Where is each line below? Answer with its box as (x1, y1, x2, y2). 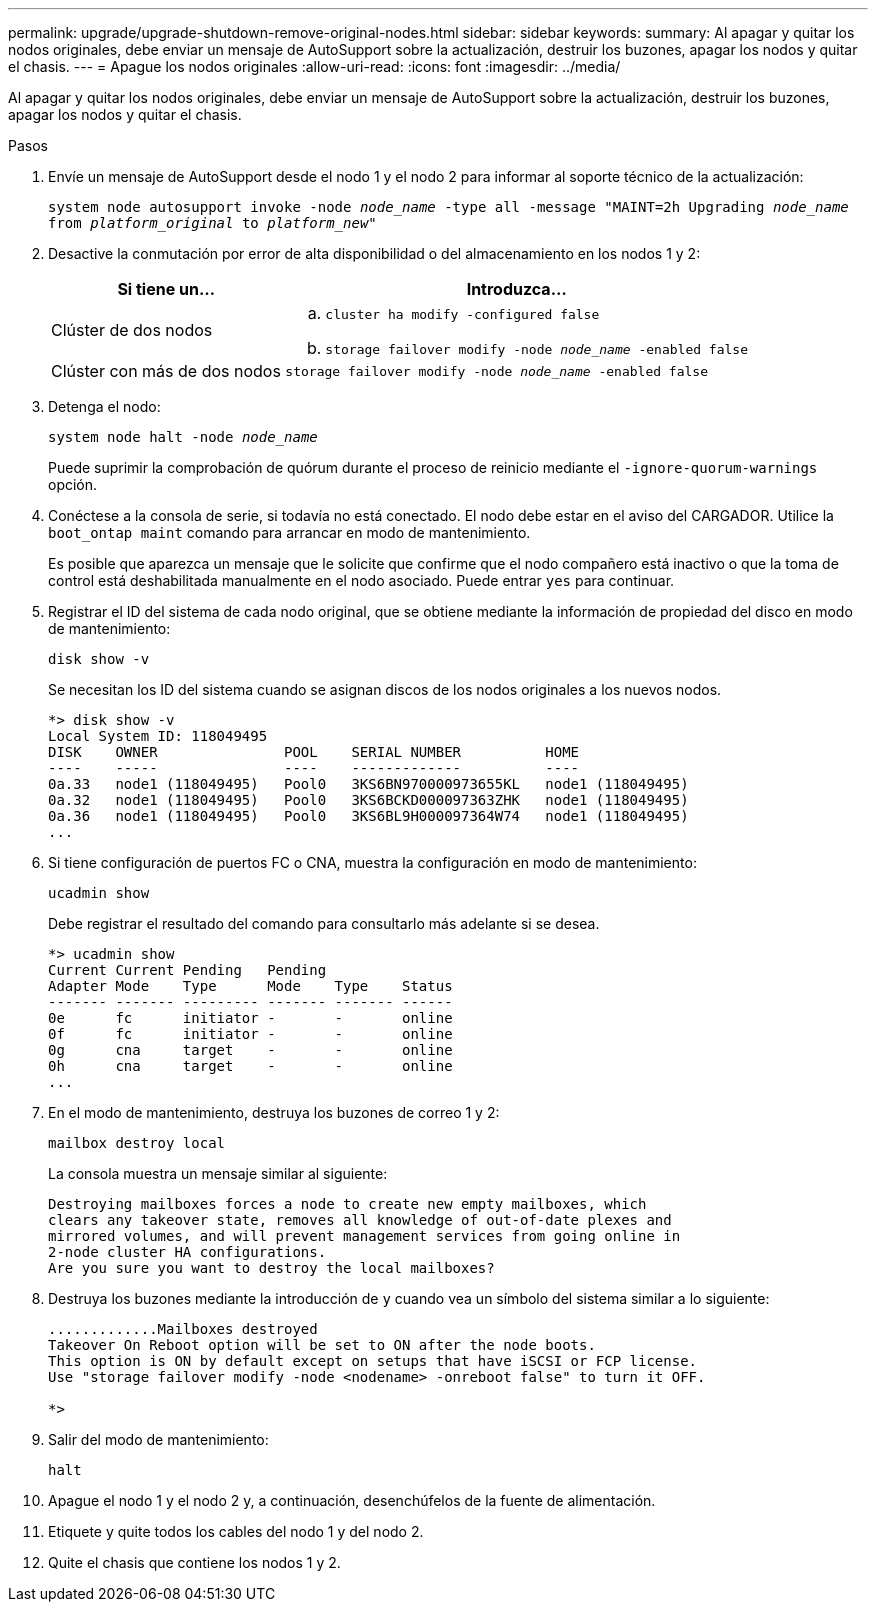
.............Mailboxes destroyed (48, 1321, 318, 1337)
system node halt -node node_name (48, 429, 318, 445)
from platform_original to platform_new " (48, 215, 377, 231)
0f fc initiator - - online (48, 1026, 453, 1042)
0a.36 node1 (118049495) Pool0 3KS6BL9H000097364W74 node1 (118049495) (48, 808, 689, 824)
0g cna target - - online (48, 1042, 453, 1058)
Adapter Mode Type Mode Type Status (48, 978, 453, 994)
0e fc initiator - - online (48, 1010, 453, 1026)
